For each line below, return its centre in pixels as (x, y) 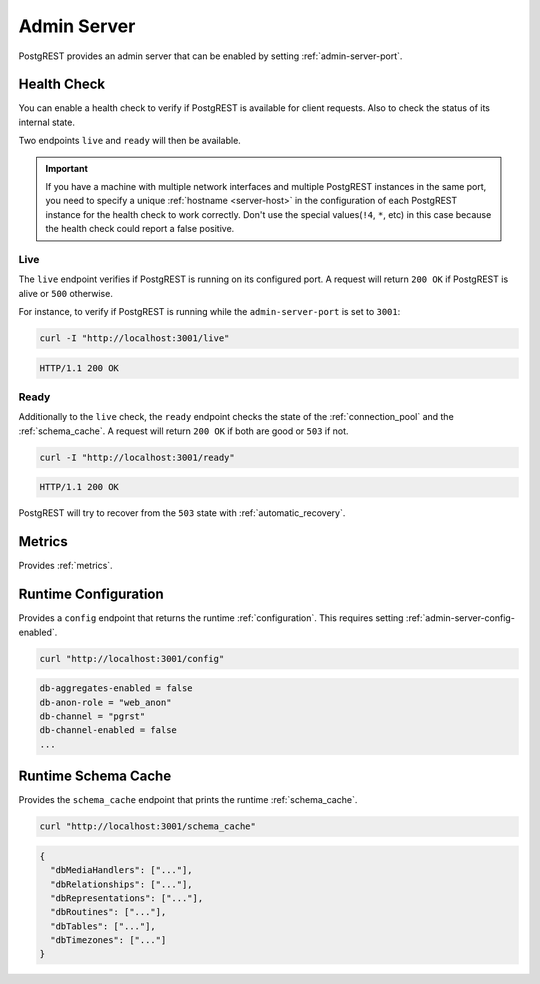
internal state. (46, 122)
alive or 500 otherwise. (66, 293)
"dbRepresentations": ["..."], (127, 898)
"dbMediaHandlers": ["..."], (122, 870)
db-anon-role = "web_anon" (105, 702)
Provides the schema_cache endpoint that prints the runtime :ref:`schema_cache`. (188, 800)
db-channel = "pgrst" (92, 716)
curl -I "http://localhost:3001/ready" (137, 457)
